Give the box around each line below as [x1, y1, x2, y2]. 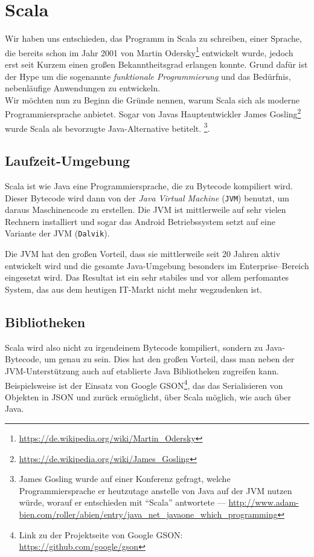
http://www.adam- [228, 496, 299, 509]
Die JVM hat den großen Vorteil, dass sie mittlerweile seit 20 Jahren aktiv [5, 247, 281, 260]
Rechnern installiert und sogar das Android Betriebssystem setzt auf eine [5, 215, 275, 227]
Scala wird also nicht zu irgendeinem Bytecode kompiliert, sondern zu [5, 340, 263, 353]
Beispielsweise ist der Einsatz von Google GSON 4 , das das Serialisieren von [5, 377, 283, 391]
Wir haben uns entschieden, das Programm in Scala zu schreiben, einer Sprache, [5, 32, 302, 45]
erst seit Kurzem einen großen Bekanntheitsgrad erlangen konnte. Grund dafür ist [5, 57, 308, 70]
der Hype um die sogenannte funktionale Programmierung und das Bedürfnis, [5, 70, 291, 82]
